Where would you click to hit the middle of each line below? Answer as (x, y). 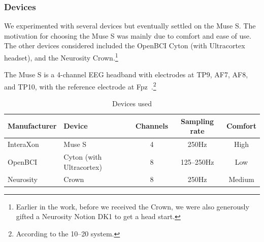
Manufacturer (32, 126)
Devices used (132, 103)
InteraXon (23, 144)
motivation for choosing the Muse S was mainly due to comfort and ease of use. (128, 35)
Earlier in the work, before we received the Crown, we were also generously (133, 206)
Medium (241, 179)
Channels (152, 126)
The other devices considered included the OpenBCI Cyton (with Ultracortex (125, 46)
